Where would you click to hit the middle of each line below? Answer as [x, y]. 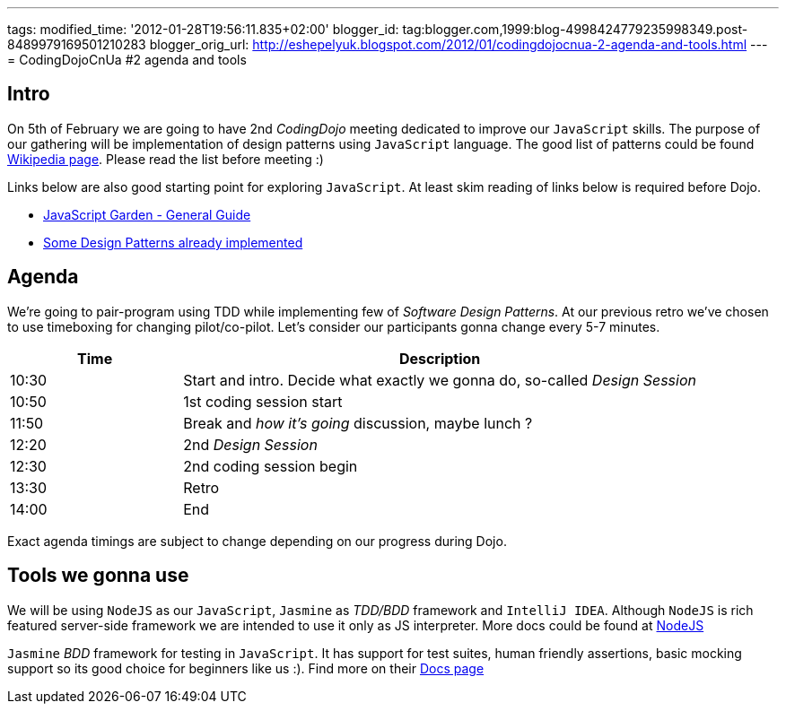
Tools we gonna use [98, 576]
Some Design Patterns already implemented [173, 242]
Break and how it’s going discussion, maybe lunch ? [358, 423]
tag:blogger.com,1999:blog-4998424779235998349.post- [575, 29]
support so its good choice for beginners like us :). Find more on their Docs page [246, 668]
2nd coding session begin [271, 466]
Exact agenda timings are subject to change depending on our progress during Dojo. [257, 541]
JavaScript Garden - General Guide [147, 214]
